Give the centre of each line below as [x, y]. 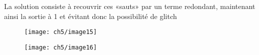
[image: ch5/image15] [61, 32]
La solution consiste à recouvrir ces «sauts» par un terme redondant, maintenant [130, 6]
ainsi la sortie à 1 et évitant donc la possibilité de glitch [90, 16]
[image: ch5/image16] [61, 47]
